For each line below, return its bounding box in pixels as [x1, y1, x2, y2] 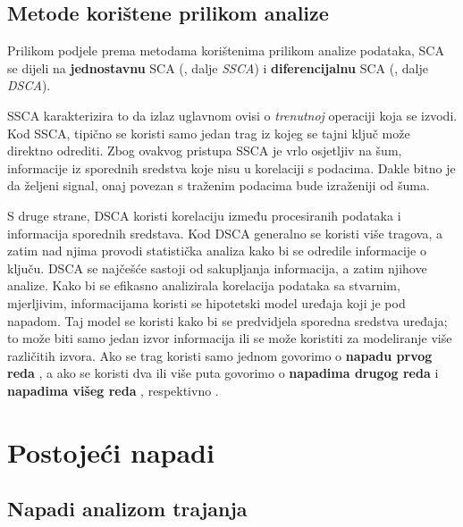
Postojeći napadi [7, 433, 215, 470]
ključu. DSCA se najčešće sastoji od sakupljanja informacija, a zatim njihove [7, 258, 427, 277]
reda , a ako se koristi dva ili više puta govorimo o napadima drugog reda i [7, 364, 439, 382]
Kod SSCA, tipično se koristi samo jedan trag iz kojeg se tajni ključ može [7, 123, 410, 142]
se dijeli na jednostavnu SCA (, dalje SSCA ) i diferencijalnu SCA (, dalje [7, 58, 428, 77]
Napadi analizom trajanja [7, 495, 248, 523]
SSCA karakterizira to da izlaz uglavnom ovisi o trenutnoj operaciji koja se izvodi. [7, 105, 458, 124]
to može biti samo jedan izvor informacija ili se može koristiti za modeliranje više [7, 329, 452, 347]
